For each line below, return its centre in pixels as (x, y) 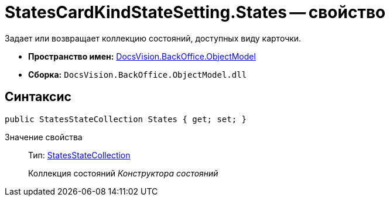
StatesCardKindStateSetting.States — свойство (195, 12)
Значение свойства (44, 137)
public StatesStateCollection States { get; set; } (126, 119)
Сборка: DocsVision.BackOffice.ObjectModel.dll (138, 74)
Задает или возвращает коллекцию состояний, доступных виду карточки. (153, 38)
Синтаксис (38, 97)
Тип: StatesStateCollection (79, 155)
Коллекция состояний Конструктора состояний (123, 173)
